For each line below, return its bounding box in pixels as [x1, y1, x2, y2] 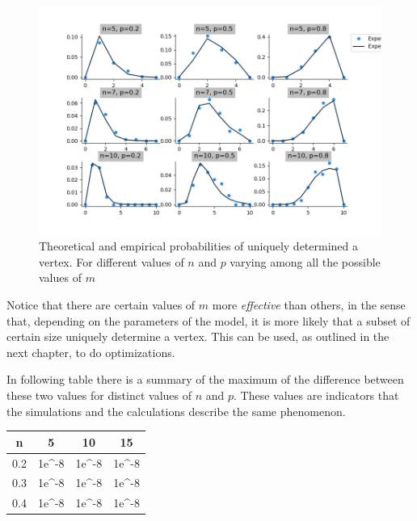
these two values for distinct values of [6, 387, 192, 403]
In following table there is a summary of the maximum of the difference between [6, 371, 404, 388]
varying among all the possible [230, 253, 381, 270]
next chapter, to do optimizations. [6, 343, 175, 360]
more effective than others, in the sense [212, 296, 406, 313]
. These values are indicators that [234, 387, 399, 403]
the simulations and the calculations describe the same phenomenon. [6, 402, 346, 419]
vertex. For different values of [39, 253, 184, 270]
